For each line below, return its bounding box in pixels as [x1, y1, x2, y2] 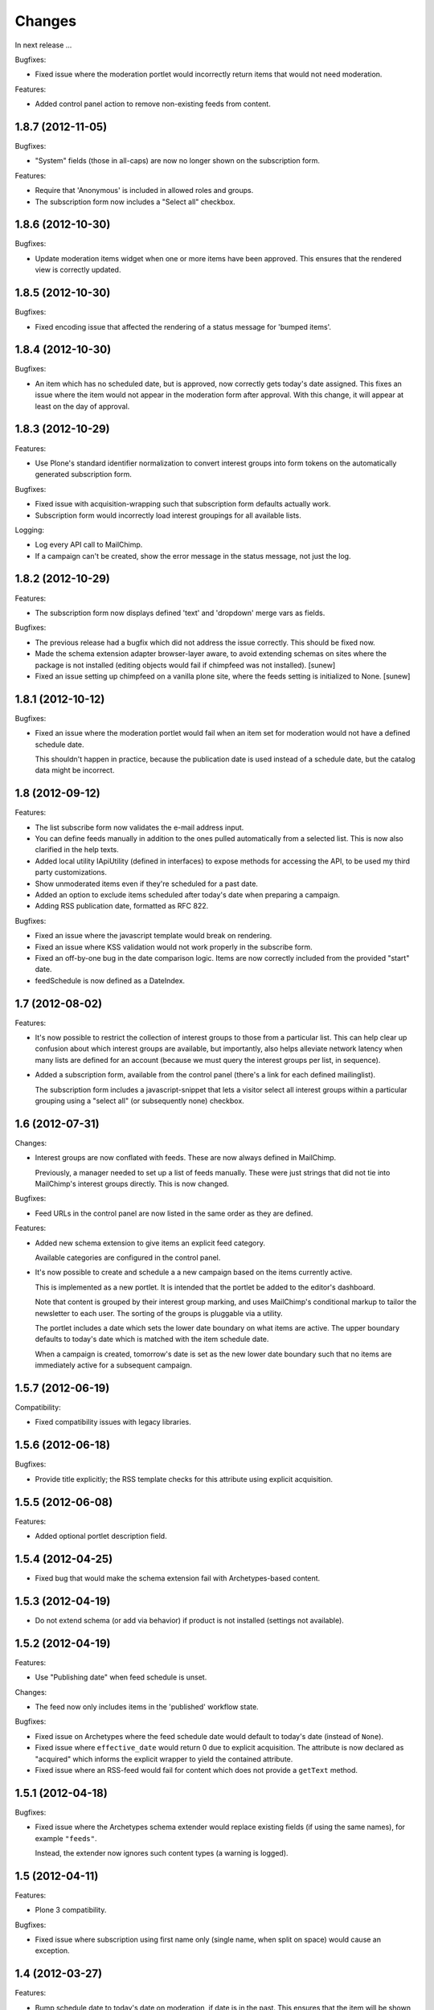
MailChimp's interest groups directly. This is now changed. [35, 1179, 229, 1189]
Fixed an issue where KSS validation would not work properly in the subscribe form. [35, 941, 313, 952]
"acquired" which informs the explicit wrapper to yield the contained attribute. [35, 1754, 293, 1764]
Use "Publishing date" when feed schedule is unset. [35, 1672, 207, 1682]
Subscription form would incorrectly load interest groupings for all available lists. [35, 511, 301, 520]
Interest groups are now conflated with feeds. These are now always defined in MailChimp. [35, 1153, 337, 1163]
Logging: [14, 525, 44, 535]
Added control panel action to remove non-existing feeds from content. [35, 99, 271, 109]
